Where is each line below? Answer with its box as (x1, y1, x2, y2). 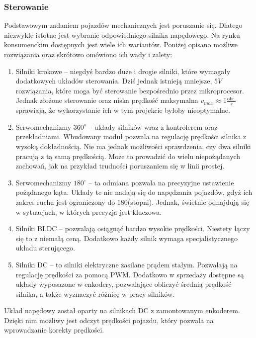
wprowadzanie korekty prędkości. (4, 325, 104, 335)
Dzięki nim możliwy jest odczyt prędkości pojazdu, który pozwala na (4, 315, 214, 325)
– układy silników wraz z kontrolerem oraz (88, 121, 218, 132)
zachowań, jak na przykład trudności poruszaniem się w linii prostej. (15, 161, 225, 171)
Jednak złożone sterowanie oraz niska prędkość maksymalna (15, 95, 198, 105)
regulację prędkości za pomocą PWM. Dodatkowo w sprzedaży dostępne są (15, 269, 244, 279)
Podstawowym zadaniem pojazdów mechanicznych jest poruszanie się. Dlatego (4, 20, 243, 30)
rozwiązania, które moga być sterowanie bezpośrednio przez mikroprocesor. (15, 85, 244, 95)
